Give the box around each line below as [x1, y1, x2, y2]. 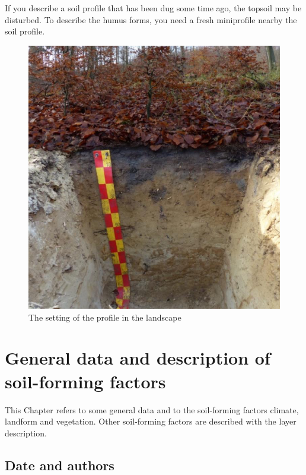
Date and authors [5, 455, 114, 474]
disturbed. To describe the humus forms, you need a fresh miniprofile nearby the [5, 13, 297, 26]
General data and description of [5, 346, 270, 370]
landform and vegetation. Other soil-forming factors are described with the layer [5, 415, 297, 427]
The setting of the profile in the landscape [28, 311, 181, 323]
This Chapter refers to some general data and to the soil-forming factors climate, [5, 403, 299, 416]
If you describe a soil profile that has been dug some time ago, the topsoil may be [5, 2, 302, 14]
